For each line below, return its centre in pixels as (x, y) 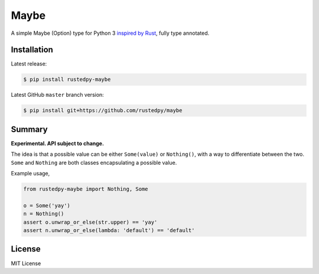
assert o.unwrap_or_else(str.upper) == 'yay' (90, 222)
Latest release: (29, 64)
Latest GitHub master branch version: (58, 95)
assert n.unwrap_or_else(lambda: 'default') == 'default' (109, 231)
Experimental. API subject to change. (58, 143)
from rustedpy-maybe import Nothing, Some (86, 189)
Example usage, (30, 174)
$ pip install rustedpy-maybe (67, 79)
